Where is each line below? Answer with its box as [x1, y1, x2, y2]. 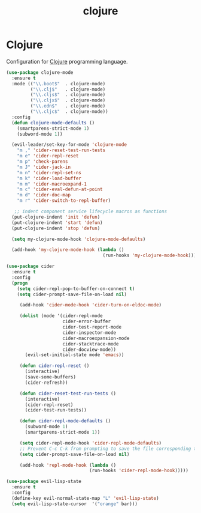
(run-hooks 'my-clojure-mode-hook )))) [102, 252, 199, 259]
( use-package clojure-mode [6, 69, 74, 76]
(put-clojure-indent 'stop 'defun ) [11, 225, 100, 231]
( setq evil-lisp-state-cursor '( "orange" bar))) [11, 500, 138, 507]
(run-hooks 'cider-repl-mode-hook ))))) [89, 467, 188, 474]
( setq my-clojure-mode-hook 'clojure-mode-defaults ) [11, 236, 146, 242]
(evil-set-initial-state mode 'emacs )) [25, 352, 124, 358]
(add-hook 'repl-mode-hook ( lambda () [19, 462, 117, 468]
